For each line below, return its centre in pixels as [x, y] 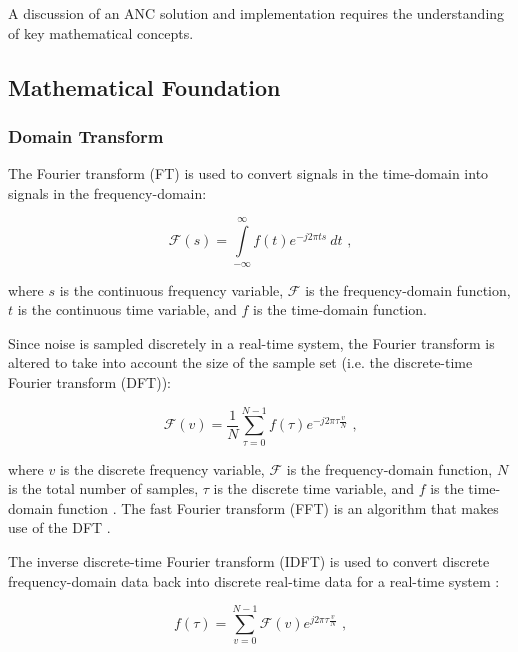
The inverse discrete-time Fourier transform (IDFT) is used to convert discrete [249, 561]
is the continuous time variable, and [127, 309]
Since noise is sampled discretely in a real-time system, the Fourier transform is [251, 342]
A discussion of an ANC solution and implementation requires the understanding [256, 13]
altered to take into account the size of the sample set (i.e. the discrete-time [240, 362]
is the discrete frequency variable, [162, 468]
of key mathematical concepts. [101, 32]
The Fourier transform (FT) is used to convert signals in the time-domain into [248, 173]
